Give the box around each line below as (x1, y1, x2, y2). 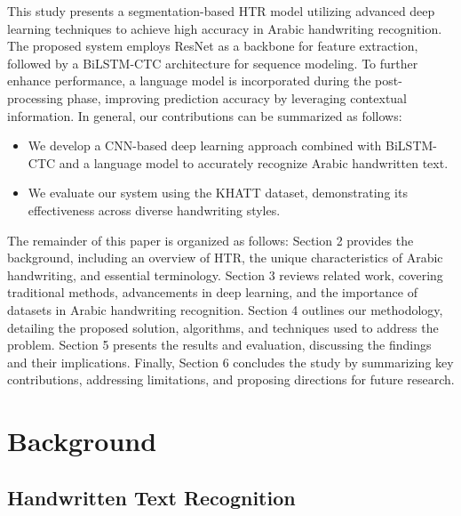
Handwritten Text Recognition (7, 483, 296, 511)
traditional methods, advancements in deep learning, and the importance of (7, 283, 417, 302)
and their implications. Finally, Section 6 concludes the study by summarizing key (7, 352, 454, 371)
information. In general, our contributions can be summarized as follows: (7, 106, 402, 125)
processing (7, 88, 63, 107)
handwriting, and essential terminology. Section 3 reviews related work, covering (7, 265, 443, 284)
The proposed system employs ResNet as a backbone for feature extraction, (7, 36, 418, 55)
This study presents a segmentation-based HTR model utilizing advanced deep (7, 2, 435, 20)
